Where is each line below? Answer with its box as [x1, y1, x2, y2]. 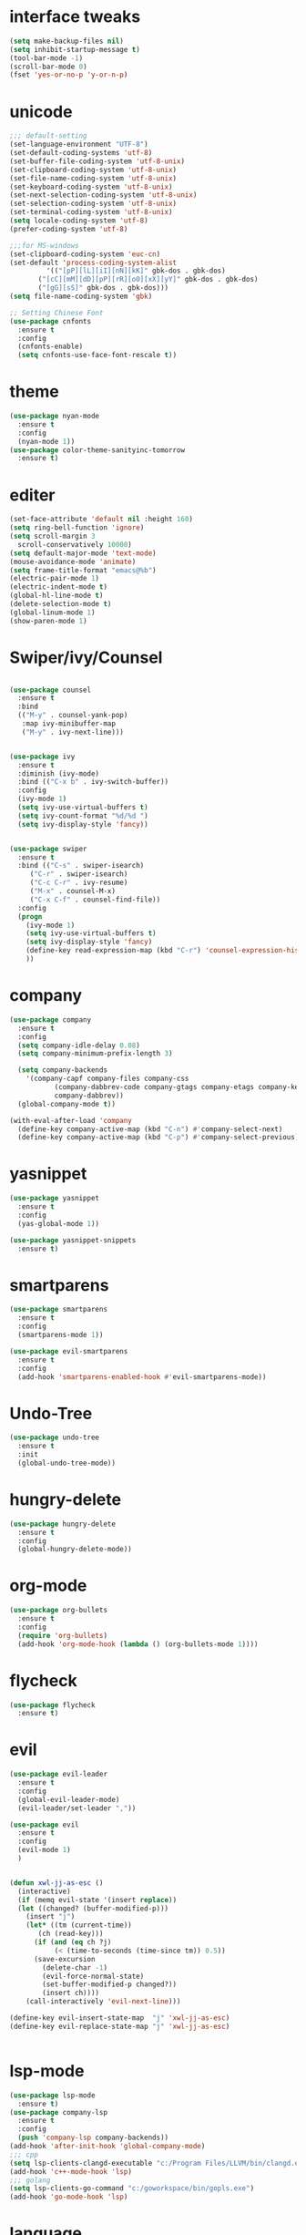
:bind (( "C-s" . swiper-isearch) [17, 861, 145, 870]
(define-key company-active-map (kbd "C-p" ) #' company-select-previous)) [17, 1133, 303, 1142]
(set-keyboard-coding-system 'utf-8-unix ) [9, 182, 173, 191]
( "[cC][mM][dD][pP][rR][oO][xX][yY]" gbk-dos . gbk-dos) [37, 275, 259, 284]
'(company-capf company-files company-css [25, 1074, 189, 1084]
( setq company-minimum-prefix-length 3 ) [17, 1049, 173, 1058]
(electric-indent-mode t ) [9, 582, 107, 592]
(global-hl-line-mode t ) [9, 591, 104, 601]
